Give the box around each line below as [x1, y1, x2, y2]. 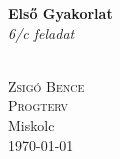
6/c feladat [8, 22, 75, 43]
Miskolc [8, 114, 55, 135]
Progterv [8, 95, 69, 116]
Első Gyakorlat [8, 3, 113, 23]
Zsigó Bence [8, 75, 85, 96]
